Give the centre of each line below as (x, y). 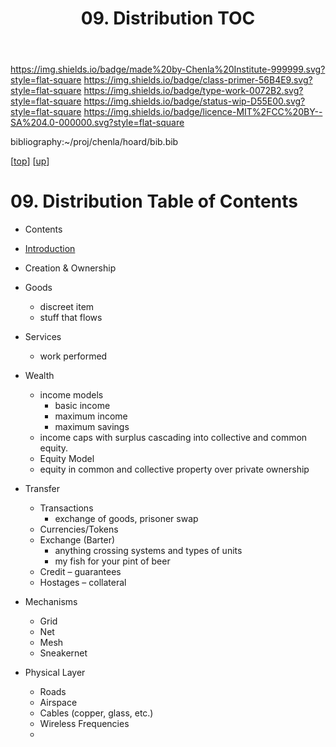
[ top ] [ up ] (30, 161)
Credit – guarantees (80, 572)
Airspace (58, 703)
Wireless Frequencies (84, 724)
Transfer (42, 489)
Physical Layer (55, 673)
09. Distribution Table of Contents (154, 201)
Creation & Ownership (70, 268)
